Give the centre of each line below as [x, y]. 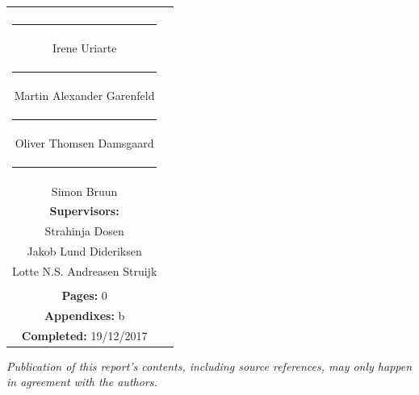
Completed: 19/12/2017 [84, 335]
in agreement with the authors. [82, 382]
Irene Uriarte [84, 48]
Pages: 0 [84, 295]
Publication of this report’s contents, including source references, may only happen [209, 366]
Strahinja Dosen [84, 231]
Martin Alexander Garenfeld [84, 96]
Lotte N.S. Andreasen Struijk [85, 270]
